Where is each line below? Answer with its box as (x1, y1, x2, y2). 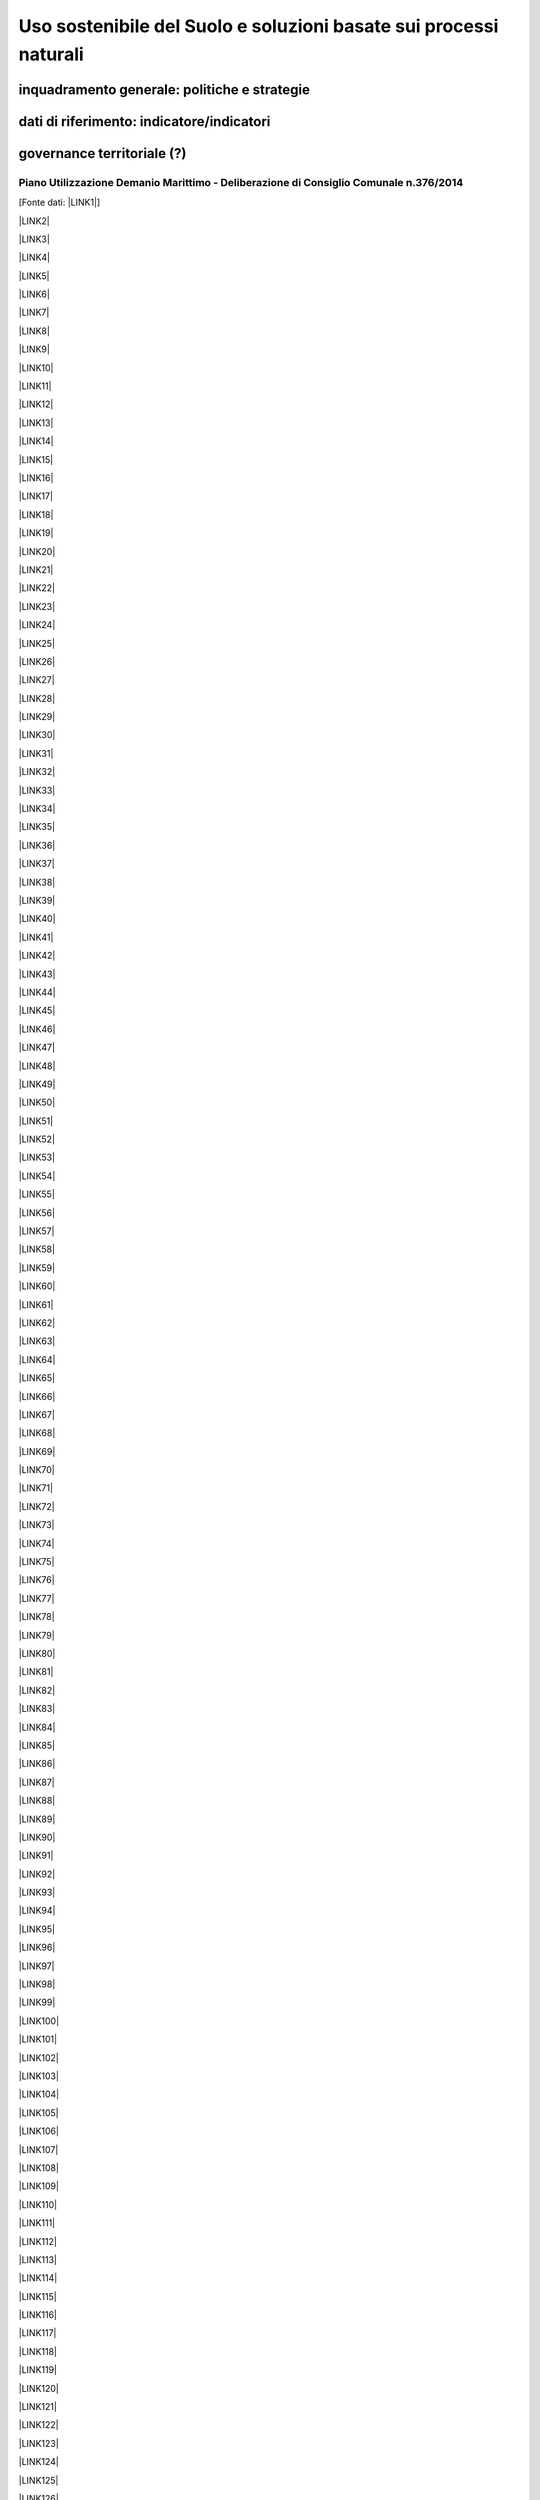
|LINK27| (18, 674, 55, 686)
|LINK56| (18, 1206, 55, 1219)
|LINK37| (18, 858, 55, 870)
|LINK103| (18, 2070, 60, 2082)
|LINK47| (18, 1041, 55, 1054)
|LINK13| (18, 416, 54, 429)
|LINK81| (18, 1666, 54, 1678)
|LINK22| (18, 582, 56, 594)
